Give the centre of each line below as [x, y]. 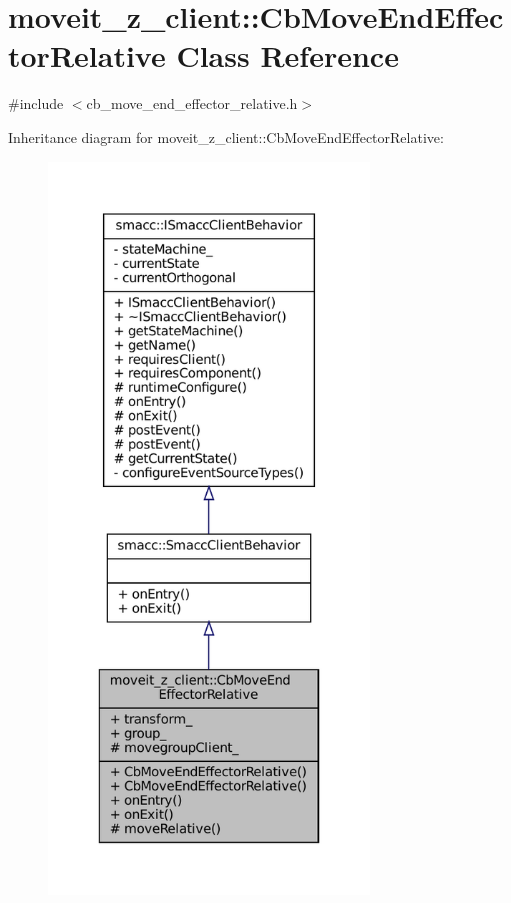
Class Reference [287, 55]
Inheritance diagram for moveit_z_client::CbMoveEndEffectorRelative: [226, 136]
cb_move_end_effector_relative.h [192, 103]
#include [36, 103]
